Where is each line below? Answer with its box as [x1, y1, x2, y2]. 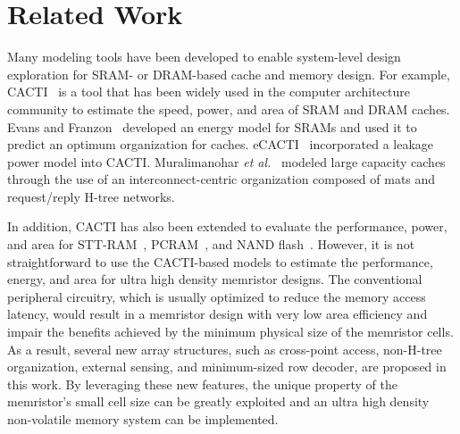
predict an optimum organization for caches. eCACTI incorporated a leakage [7, 135, 434, 154]
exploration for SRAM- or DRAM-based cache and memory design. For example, [7, 64, 450, 83]
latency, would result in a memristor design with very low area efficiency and [7, 305, 428, 323]
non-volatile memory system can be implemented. [7, 410, 279, 428]
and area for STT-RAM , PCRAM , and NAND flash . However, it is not [7, 235, 415, 254]
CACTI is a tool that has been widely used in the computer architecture [7, 82, 411, 101]
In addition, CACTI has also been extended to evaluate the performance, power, [7, 217, 447, 236]
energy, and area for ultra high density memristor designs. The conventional [7, 270, 422, 288]
